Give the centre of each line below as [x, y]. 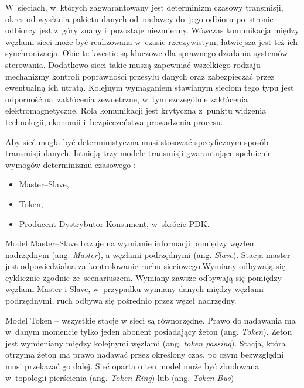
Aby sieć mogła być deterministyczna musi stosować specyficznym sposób [137, 141]
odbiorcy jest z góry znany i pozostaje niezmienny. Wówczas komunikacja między [152, 30]
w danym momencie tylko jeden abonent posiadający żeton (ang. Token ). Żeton [149, 332]
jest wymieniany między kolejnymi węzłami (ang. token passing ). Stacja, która [146, 343]
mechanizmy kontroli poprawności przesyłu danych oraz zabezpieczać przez [140, 76]
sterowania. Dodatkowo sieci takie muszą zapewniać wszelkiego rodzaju [133, 64]
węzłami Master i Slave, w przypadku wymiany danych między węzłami [134, 289]
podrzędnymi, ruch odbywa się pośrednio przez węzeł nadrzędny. [121, 301]
